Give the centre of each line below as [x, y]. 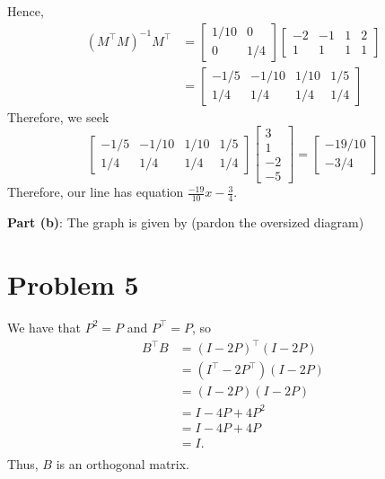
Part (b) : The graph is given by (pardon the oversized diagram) [186, 222]
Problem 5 [73, 284]
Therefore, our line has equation [96, 192]
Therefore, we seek [58, 116]
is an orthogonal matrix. [123, 463]
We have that [44, 327]
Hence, [26, 11]
